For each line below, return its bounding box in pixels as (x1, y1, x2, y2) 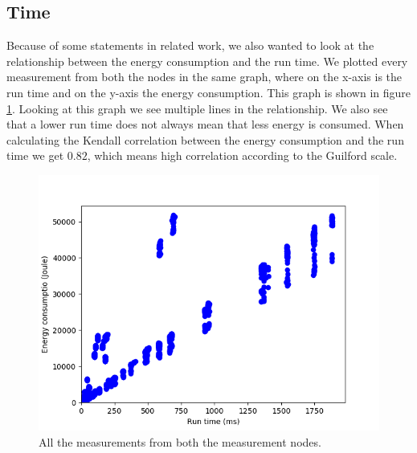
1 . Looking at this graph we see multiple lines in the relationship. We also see (6, 100, 388, 116)
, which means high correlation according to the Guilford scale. (87, 147, 398, 164)
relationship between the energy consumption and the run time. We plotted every (6, 52, 408, 69)
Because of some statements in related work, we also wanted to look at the (6, 37, 374, 54)
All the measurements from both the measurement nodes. (39, 433, 321, 450)
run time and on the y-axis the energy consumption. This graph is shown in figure (6, 84, 411, 100)
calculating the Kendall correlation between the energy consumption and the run (6, 131, 404, 148)
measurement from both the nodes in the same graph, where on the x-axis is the (6, 68, 403, 85)
